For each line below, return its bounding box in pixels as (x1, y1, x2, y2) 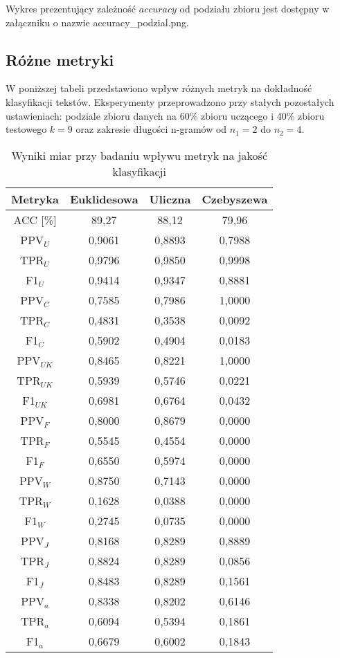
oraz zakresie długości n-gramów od (75, 122, 227, 136)
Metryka (11, 190, 60, 207)
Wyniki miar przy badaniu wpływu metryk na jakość (11, 147, 268, 163)
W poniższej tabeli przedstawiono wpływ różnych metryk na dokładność (6, 81, 312, 95)
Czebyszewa (202, 190, 268, 207)
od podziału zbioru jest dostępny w (179, 1, 330, 15)
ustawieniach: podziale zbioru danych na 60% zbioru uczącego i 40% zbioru (6, 108, 325, 122)
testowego (6, 122, 47, 136)
